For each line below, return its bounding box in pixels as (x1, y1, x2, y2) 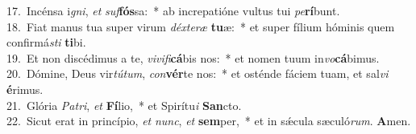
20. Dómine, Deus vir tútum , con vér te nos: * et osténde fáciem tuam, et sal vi (6, 65, 389, 82)
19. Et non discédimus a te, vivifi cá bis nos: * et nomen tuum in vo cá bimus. (6, 49, 380, 66)
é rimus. (6, 80, 44, 97)
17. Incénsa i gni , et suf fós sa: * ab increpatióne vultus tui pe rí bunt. (6, 2, 340, 18)
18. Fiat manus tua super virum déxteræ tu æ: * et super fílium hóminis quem (6, 18, 395, 35)
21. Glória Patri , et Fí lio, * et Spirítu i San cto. (6, 96, 242, 113)
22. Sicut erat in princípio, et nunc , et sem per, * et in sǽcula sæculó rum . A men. (6, 112, 411, 129)
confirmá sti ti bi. (6, 34, 86, 51)
